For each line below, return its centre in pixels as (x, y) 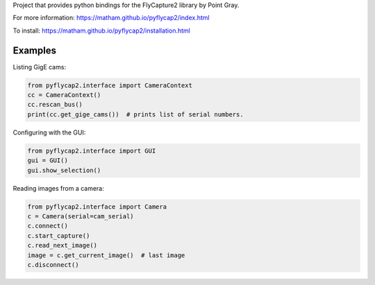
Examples (35, 50)
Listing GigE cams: (39, 67)
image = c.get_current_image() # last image (106, 255)
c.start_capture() (59, 235)
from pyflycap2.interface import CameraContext (110, 85)
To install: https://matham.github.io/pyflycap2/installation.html (101, 31)
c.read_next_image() (62, 245)
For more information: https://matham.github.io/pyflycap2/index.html (111, 18)
